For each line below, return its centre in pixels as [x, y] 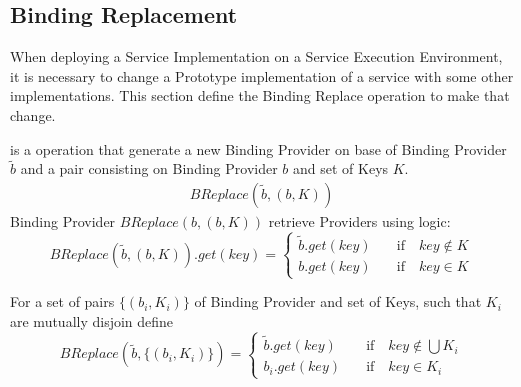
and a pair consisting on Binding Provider [149, 168]
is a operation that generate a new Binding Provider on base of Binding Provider [258, 148]
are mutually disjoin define [92, 320]
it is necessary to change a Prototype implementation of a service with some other [262, 75]
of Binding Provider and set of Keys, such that [338, 301]
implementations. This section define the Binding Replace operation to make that [260, 95]
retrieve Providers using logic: [359, 221]
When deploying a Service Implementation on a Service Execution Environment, [256, 56]
